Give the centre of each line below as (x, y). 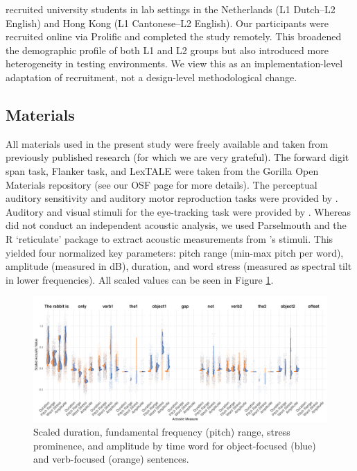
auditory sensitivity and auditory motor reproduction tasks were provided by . (172, 198)
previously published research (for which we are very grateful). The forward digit (177, 157)
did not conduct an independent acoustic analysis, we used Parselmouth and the (176, 225)
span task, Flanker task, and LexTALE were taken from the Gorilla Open (162, 170)
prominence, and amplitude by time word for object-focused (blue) (175, 445)
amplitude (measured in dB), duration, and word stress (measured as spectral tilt (179, 266)
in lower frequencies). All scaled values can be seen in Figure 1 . (140, 279)
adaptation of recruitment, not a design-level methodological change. (151, 77)
